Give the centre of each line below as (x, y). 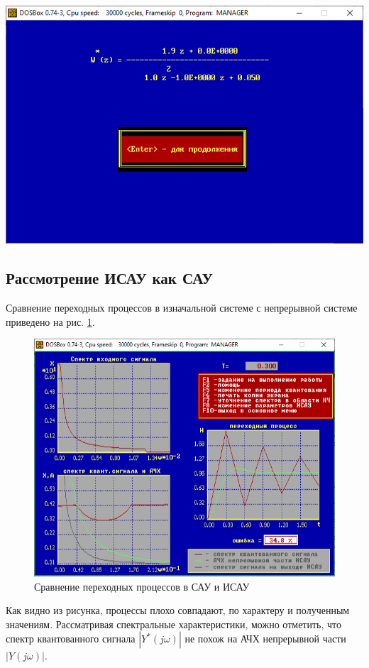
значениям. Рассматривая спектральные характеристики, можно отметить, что (174, 624)
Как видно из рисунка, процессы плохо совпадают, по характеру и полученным (178, 610)
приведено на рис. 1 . (50, 321)
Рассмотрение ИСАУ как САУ (109, 278)
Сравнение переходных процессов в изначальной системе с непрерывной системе (182, 307)
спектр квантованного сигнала (71, 639)
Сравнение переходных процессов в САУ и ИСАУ (142, 586)
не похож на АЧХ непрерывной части (265, 639)
